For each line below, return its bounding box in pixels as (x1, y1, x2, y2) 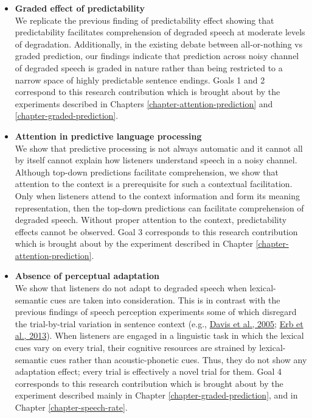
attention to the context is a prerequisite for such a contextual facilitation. (15, 177, 293, 190)
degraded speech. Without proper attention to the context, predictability (15, 213, 287, 226)
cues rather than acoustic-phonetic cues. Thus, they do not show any (50, 353, 307, 366)
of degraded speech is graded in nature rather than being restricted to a (15, 61, 283, 74)
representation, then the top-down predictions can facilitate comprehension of (15, 201, 304, 214)
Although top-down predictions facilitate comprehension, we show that (15, 165, 279, 178)
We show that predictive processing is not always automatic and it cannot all (15, 141, 303, 154)
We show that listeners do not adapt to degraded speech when (15, 282, 247, 294)
